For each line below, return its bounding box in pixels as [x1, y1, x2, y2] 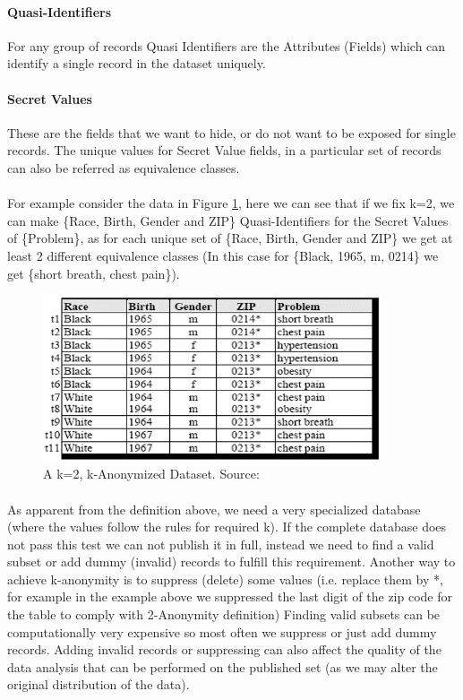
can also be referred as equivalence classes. [7, 158, 240, 177]
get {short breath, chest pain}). [7, 264, 180, 282]
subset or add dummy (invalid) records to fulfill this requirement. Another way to [7, 552, 456, 571]
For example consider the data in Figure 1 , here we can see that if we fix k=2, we [7, 194, 455, 212]
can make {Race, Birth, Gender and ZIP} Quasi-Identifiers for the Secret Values [7, 211, 449, 229]
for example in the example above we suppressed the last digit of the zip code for [7, 587, 452, 606]
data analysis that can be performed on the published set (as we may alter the [7, 657, 438, 676]
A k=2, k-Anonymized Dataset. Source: [43, 464, 260, 483]
